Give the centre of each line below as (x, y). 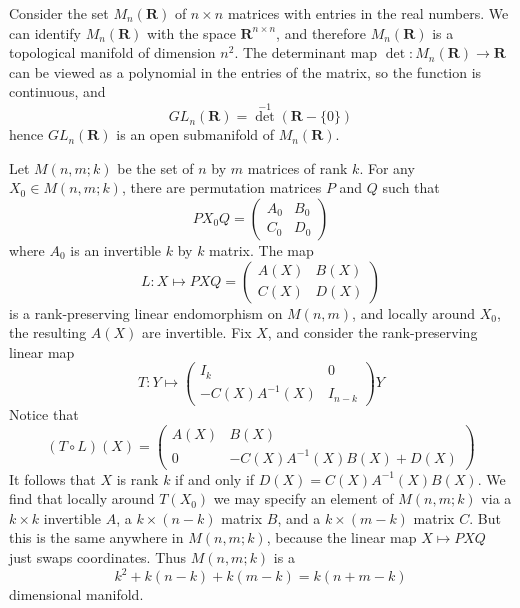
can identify (45, 32)
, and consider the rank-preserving (372, 332)
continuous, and (57, 91)
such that (411, 187)
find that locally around (82, 498)
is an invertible (116, 249)
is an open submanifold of (195, 134)
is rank (137, 478)
